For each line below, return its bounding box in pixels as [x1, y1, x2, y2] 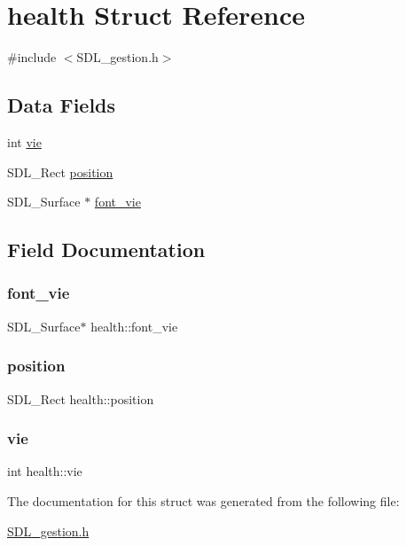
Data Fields [7, 91, 116, 119]
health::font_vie [90, 316, 178, 335]
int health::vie [7, 462, 82, 480]
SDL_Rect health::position [7, 389, 154, 408]
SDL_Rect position [7, 162, 113, 181]
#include [7, 48, 57, 66]
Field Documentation [7, 236, 206, 263]
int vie [7, 132, 42, 151]
